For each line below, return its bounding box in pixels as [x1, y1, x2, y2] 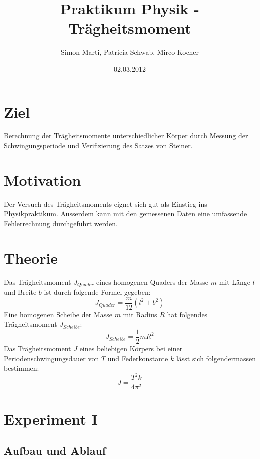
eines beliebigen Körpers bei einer [79, 343, 183, 354]
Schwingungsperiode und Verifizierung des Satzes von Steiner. [4, 140, 193, 151]
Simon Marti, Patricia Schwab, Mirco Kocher [60, 47, 199, 57]
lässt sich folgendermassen [176, 353, 256, 363]
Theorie [4, 247, 58, 268]
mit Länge [219, 276, 251, 287]
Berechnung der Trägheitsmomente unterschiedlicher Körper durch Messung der [4, 130, 248, 141]
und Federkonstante [107, 353, 168, 363]
